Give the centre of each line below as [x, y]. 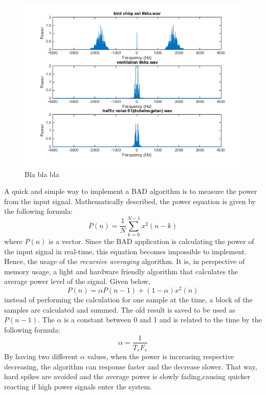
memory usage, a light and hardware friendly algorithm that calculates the [121, 271]
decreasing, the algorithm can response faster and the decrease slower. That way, [131, 366]
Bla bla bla [42, 174]
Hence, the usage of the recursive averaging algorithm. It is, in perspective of [125, 261]
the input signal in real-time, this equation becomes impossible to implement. [126, 251]
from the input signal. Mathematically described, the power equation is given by [130, 201]
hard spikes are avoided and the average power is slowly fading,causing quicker [127, 376]
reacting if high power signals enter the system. [78, 386]
